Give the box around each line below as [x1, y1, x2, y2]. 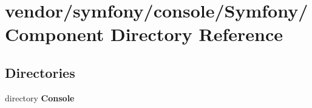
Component [5, 22, 104, 46]
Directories [5, 63, 75, 81]
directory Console [5, 91, 75, 104]
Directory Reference [110, 22, 283, 46]
